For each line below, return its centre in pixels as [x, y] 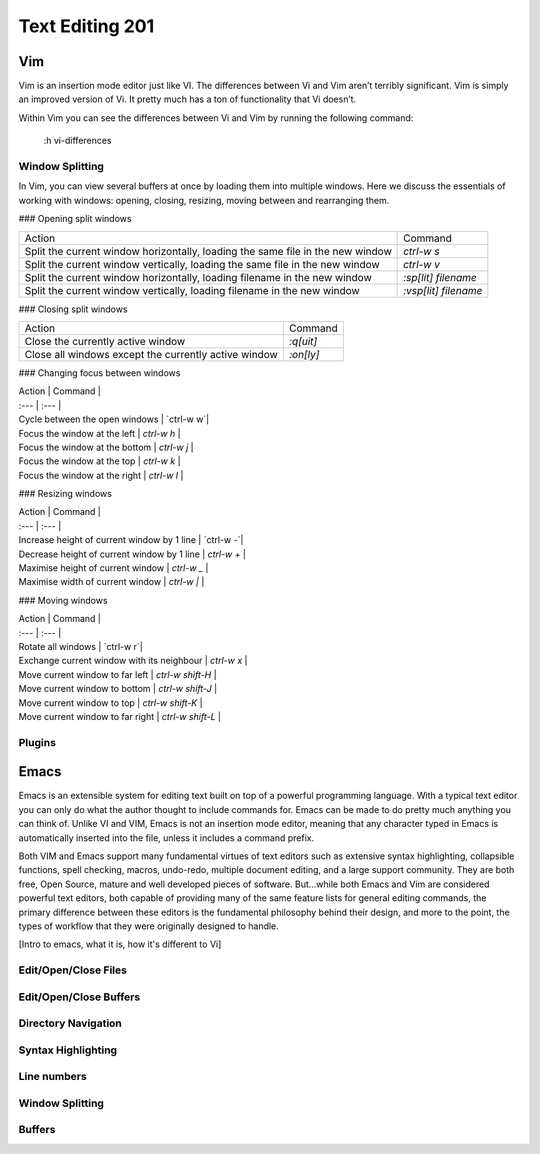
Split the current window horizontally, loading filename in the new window [198, 277]
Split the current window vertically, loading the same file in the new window [202, 264]
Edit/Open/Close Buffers [79, 997]
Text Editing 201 [86, 26]
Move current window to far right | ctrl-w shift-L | [120, 716]
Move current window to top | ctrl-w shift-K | [111, 702]
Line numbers [52, 1077]
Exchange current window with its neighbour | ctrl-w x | [133, 661]
